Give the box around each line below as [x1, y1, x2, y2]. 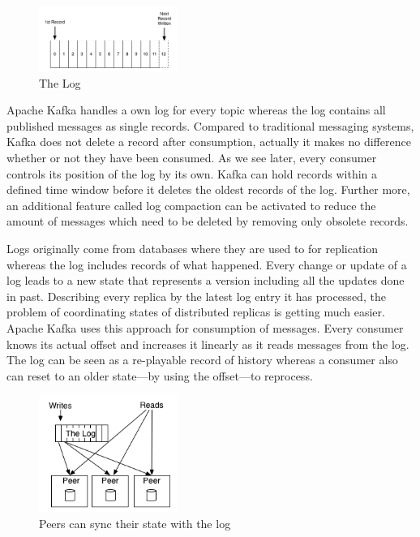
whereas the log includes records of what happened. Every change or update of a [6, 256, 407, 273]
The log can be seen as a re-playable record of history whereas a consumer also [6, 351, 398, 368]
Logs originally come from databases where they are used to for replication [6, 240, 379, 257]
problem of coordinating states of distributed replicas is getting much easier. [6, 303, 385, 320]
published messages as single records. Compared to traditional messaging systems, [6, 117, 414, 134]
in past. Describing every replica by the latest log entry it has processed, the [6, 287, 386, 304]
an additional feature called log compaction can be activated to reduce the [6, 196, 376, 213]
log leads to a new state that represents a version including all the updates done [6, 272, 405, 289]
